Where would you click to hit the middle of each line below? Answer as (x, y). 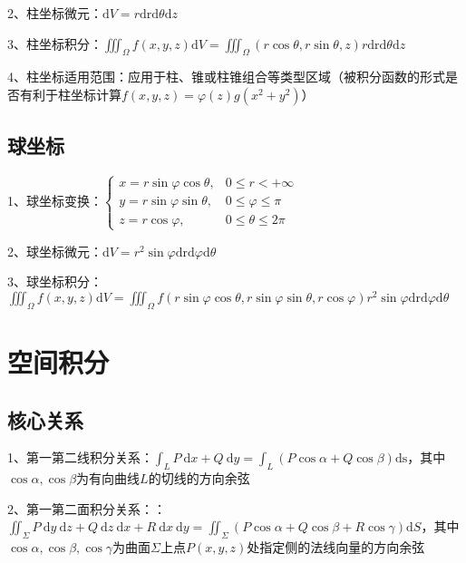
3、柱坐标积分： (55, 43)
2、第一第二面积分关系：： (87, 508)
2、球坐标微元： (55, 251)
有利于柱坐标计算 (70, 94)
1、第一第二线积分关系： (80, 457)
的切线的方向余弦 (199, 478)
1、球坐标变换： (55, 200)
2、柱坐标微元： (55, 13)
